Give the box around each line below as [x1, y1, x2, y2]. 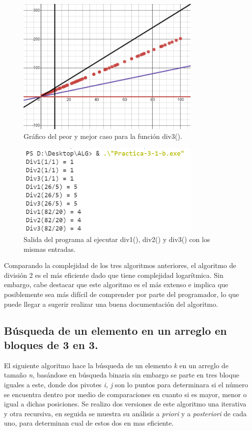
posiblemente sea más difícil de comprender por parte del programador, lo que [4, 289, 239, 299]
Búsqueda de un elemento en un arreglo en [4, 323, 227, 338]
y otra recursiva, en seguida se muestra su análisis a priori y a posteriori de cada [4, 408, 247, 418]
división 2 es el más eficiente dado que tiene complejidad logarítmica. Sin [4, 269, 224, 280]
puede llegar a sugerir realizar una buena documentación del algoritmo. [4, 298, 218, 309]
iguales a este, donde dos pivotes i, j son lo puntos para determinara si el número [4, 379, 248, 389]
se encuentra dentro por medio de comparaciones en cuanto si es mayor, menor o [4, 389, 247, 399]
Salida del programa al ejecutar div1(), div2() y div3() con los [24, 234, 210, 244]
